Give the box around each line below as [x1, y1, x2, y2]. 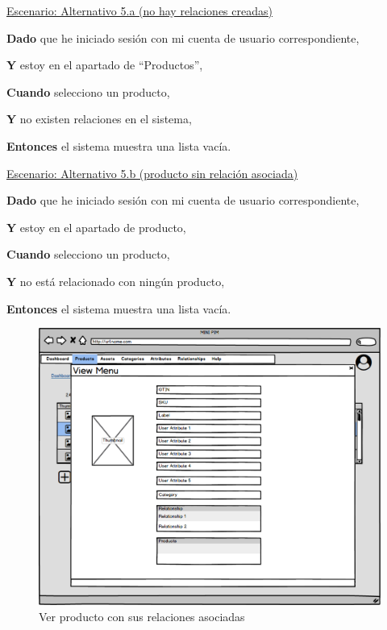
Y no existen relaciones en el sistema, [6, 110, 192, 127]
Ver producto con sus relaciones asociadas [39, 607, 245, 624]
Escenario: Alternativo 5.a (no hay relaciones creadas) [6, 2, 273, 19]
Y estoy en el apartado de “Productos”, [6, 56, 203, 73]
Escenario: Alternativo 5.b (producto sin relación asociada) [6, 164, 298, 181]
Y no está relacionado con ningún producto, [6, 272, 225, 289]
